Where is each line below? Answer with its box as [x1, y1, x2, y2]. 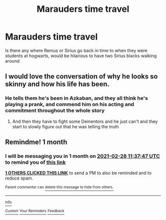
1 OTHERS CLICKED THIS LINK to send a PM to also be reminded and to [5, 170, 152, 176]
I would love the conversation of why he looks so [5, 73, 158, 81]
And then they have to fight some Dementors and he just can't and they [12, 118, 158, 124]
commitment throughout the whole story [5, 107, 105, 114]
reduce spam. [5, 175, 34, 181]
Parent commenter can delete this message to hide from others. [5, 185, 114, 190]
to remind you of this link [5, 159, 66, 166]
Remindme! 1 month [5, 138, 68, 147]
